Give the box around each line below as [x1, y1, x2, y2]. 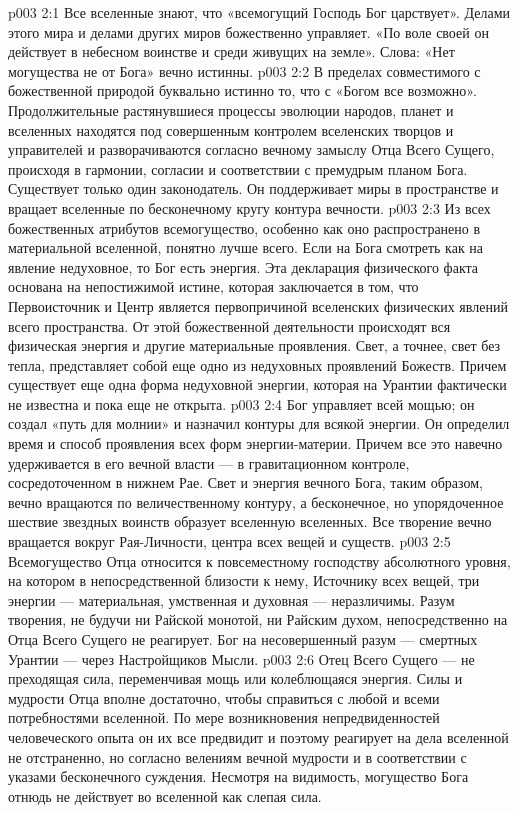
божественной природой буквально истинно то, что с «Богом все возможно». [8, 80, 477, 101]
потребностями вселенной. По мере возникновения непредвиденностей [8, 707, 440, 728]
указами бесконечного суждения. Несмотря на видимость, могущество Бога [8, 766, 469, 787]
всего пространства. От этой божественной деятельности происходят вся [8, 315, 451, 336]
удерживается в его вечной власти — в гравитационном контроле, [8, 452, 410, 473]
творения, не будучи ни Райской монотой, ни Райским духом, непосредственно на [8, 609, 508, 630]
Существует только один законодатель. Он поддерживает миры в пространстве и [8, 178, 499, 199]
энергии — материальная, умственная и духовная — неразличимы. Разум [8, 589, 455, 610]
